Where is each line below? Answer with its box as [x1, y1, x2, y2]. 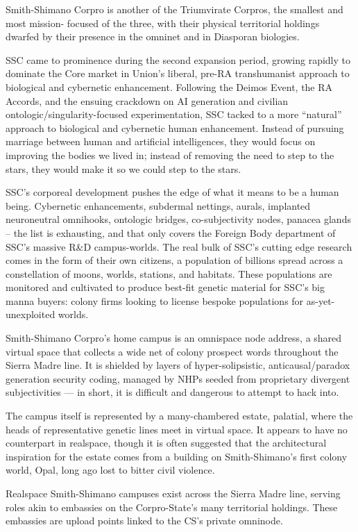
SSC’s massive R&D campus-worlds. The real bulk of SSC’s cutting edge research [6, 239, 352, 253]
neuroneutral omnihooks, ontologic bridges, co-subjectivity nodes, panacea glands [6, 212, 351, 226]
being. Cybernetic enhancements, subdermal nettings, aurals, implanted [6, 198, 311, 213]
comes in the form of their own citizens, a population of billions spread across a [6, 253, 343, 267]
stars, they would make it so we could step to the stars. [6, 161, 241, 176]
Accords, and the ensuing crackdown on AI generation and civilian [6, 93, 289, 108]
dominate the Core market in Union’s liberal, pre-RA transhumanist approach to [6, 66, 350, 81]
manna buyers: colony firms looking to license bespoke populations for [6, 293, 304, 308]
